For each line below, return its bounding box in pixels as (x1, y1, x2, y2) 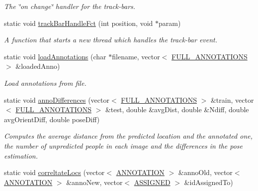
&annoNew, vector (66, 177, 123, 187)
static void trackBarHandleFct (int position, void (4, 17, 153, 28)
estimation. (4, 150, 38, 161)
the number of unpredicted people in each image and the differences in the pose (4, 140, 243, 151)
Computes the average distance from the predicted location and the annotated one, (4, 131, 253, 141)
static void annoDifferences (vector (4, 94, 109, 105)
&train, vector (210, 94, 254, 105)
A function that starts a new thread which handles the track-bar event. (4, 34, 218, 45)
